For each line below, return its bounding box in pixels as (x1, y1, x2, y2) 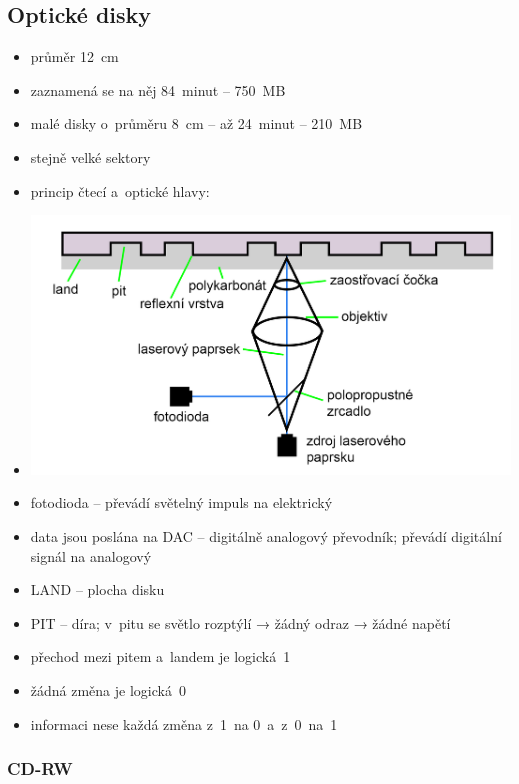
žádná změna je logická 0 (30, 679, 186, 700)
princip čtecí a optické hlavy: (30, 180, 210, 201)
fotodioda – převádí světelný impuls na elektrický (30, 492, 333, 513)
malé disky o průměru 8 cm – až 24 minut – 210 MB (30, 113, 363, 134)
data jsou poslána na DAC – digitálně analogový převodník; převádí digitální (30, 525, 502, 546)
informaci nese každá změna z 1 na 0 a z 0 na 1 (30, 713, 338, 734)
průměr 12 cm (30, 46, 119, 67)
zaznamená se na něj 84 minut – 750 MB (30, 79, 286, 100)
